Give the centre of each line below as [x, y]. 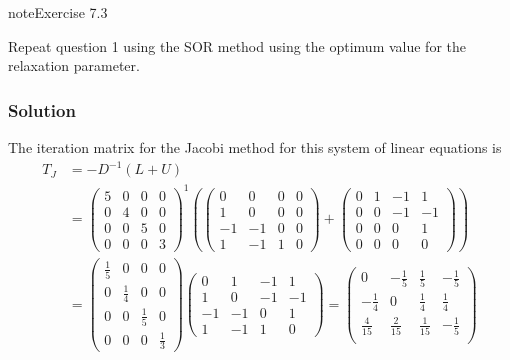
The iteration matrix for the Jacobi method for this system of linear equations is [255, 147]
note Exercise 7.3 [58, 12]
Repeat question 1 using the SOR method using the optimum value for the [237, 45]
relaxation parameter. [74, 65]
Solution [42, 109]
